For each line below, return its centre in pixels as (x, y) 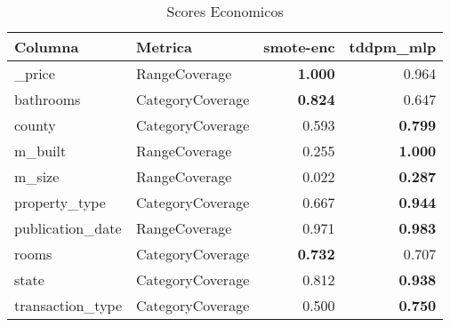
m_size (37, 176)
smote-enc (299, 47)
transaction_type (68, 305)
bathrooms (48, 99)
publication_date (68, 228)
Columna (47, 47)
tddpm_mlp (393, 47)
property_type (60, 202)
